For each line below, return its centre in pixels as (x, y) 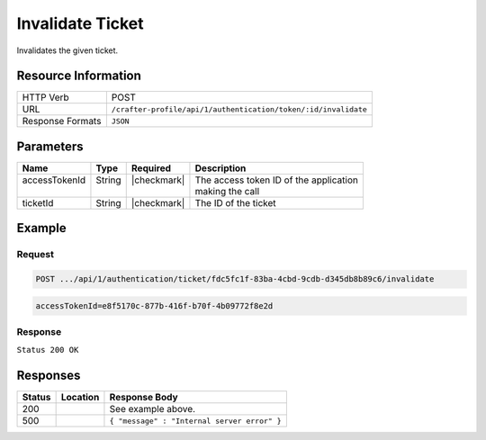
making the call (227, 191)
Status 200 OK (48, 350)
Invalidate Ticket (80, 23)
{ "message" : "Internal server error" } (196, 421)
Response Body (144, 398)
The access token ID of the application (277, 180)
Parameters (50, 146)
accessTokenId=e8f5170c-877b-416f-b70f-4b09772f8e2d (154, 305)
